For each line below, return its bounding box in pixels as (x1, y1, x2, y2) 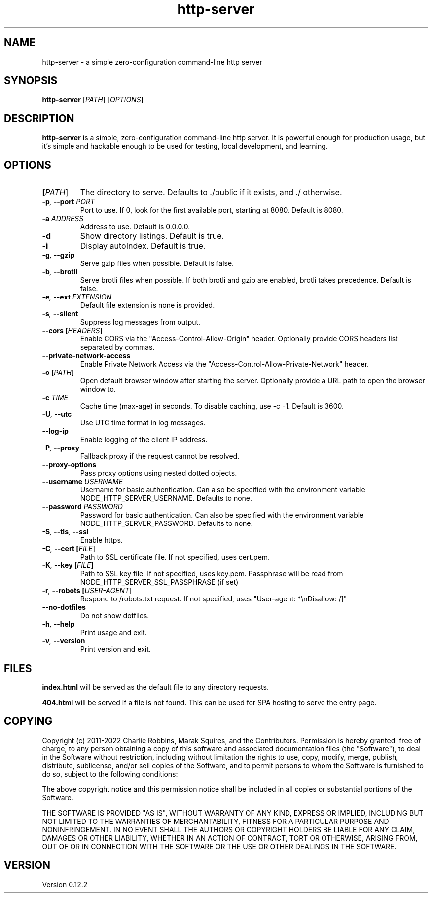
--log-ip (42, 427, 69, 436)
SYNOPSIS (4, 75, 58, 87)
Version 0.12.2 (42, 880, 88, 889)
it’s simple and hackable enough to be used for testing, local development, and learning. (42, 142, 328, 150)
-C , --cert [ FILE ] (42, 544, 96, 553)
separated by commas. (80, 343, 155, 352)
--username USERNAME (42, 477, 123, 486)
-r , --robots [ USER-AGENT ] (42, 586, 132, 595)
